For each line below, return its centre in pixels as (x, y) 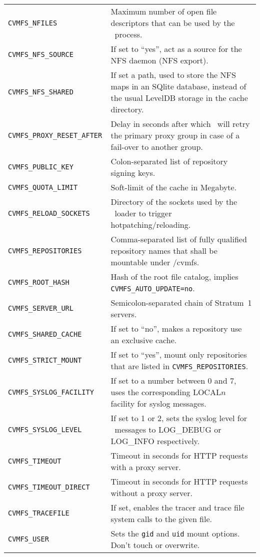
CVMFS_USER (28, 539)
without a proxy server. (151, 493)
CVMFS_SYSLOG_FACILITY (51, 392)
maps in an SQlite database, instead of (178, 86)
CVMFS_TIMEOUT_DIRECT (49, 487)
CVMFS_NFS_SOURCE (41, 54)
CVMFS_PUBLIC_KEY (41, 167)
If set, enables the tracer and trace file (177, 507)
